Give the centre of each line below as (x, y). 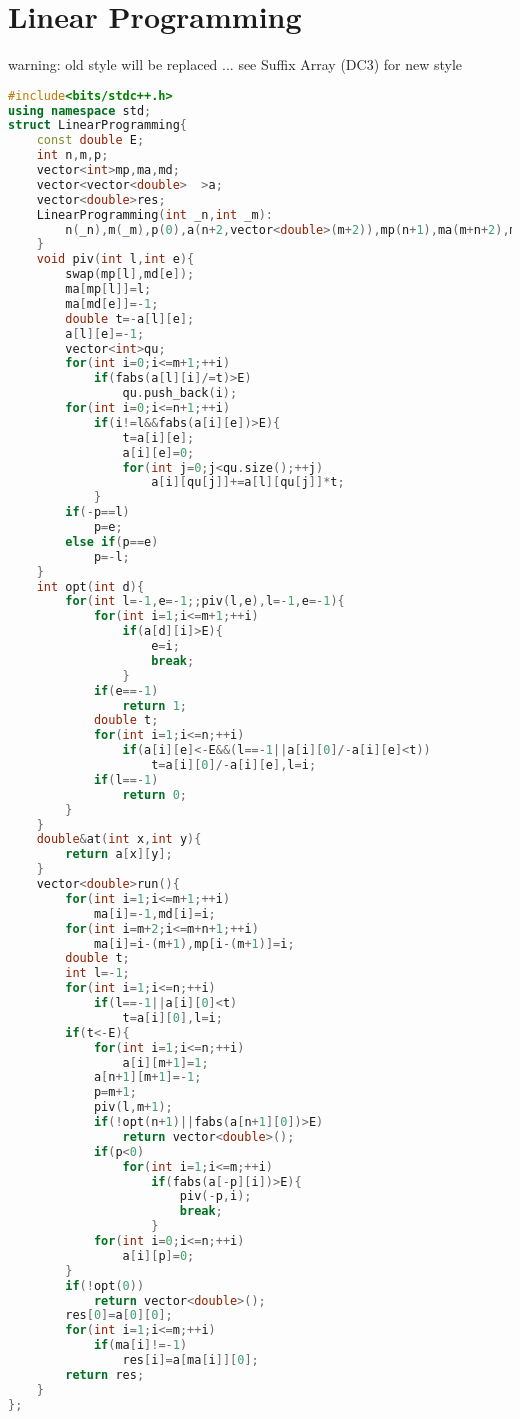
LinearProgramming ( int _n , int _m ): (154, 214)
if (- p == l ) (97, 512)
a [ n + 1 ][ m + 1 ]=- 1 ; (147, 1077)
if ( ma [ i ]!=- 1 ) (140, 1345)
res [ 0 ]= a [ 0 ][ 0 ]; (119, 1315)
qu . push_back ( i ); (180, 393)
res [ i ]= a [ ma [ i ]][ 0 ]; (190, 1360)
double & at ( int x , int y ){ (119, 839)
